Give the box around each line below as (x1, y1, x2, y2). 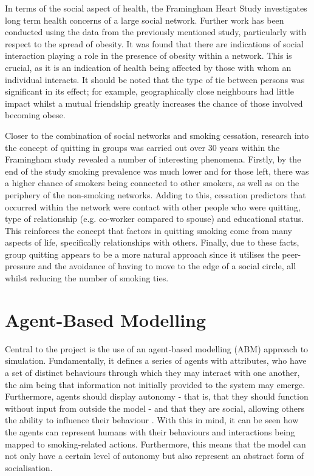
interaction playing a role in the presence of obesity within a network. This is (5, 49, 292, 62)
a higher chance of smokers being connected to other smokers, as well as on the (5, 176, 299, 189)
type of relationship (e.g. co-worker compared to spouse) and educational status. (5, 212, 304, 225)
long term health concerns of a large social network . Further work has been (5, 13, 284, 26)
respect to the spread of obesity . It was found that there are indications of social (5, 37, 304, 50)
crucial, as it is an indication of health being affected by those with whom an (5, 61, 292, 73)
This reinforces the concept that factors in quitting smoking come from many (5, 224, 292, 236)
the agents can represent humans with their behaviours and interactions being (5, 425, 295, 438)
